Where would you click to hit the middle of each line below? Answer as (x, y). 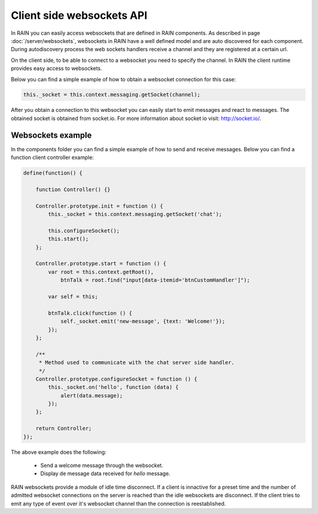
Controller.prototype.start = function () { (101, 264)
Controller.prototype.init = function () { (99, 206)
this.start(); (68, 239)
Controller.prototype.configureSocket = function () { (116, 379)
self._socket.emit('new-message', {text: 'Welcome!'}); (143, 321)
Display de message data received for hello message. (105, 473)
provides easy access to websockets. (57, 68)
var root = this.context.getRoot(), (101, 272)
